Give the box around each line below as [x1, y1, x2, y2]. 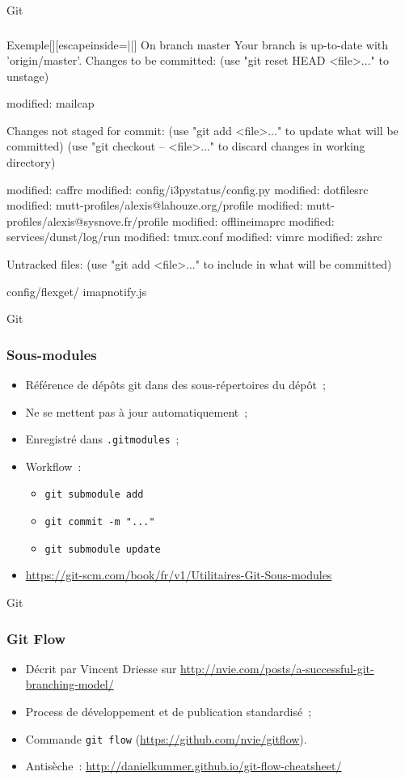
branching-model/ [25, 676, 114, 693]
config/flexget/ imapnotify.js [6, 282, 147, 299]
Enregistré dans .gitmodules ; [25, 430, 179, 447]
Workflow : [25, 457, 82, 474]
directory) [6, 154, 56, 171]
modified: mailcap [6, 95, 95, 112]
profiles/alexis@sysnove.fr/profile [6, 212, 169, 229]
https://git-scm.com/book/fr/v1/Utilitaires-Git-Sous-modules [25, 566, 332, 583]
